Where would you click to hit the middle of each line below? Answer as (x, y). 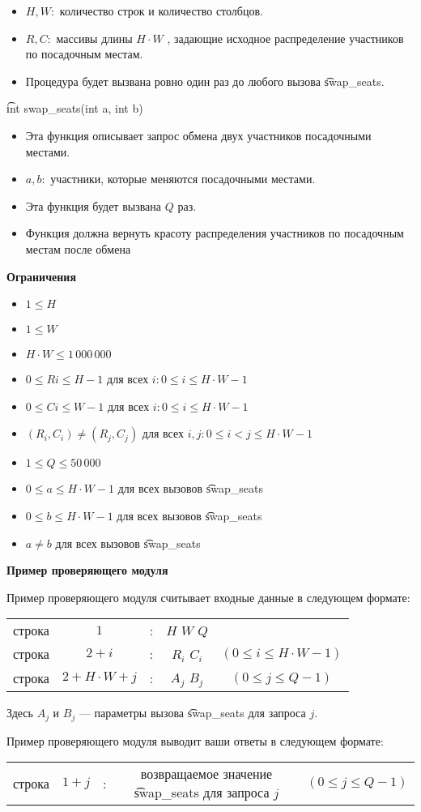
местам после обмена (78, 248)
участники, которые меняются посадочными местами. (183, 179)
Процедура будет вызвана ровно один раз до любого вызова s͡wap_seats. (205, 81)
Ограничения (41, 276)
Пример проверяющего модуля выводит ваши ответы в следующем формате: (195, 740)
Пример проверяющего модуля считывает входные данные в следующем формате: (208, 597)
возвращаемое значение (206, 774)
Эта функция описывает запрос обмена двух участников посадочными (198, 135)
